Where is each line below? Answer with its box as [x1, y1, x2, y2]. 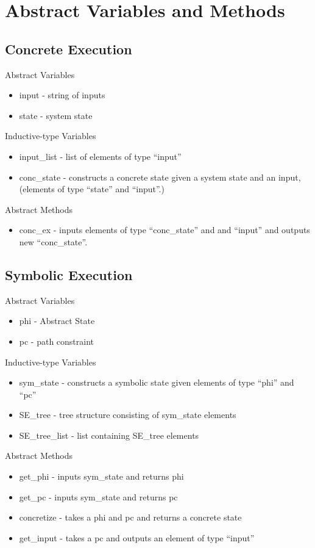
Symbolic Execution [5, 265, 133, 284]
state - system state [19, 109, 93, 121]
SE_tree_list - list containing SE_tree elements [19, 428, 199, 441]
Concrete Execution [5, 39, 132, 58]
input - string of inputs [19, 88, 105, 101]
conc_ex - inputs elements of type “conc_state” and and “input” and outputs [19, 223, 310, 236]
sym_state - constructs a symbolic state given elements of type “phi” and [19, 376, 294, 389]
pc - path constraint [19, 334, 94, 347]
